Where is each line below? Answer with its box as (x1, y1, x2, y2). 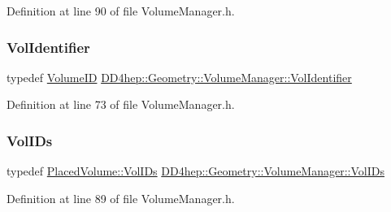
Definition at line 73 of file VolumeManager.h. (7, 96, 235, 113)
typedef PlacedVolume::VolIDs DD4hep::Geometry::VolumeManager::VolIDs (7, 162, 384, 180)
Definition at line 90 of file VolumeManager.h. (7, 2, 235, 19)
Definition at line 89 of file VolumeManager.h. (7, 189, 235, 206)
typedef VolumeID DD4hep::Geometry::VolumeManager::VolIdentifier (7, 68, 352, 85)
